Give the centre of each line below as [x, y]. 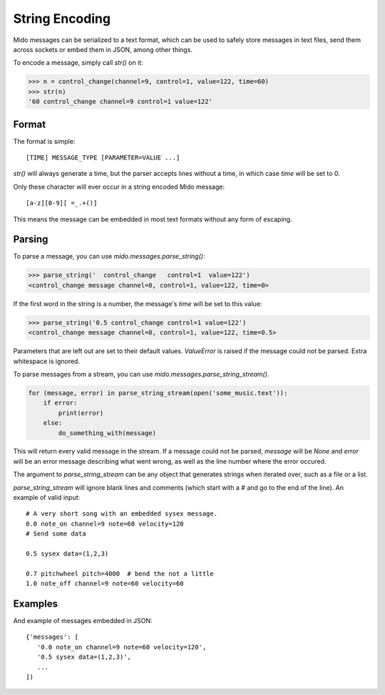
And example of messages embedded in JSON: [83, 621]
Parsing [31, 240]
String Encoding [62, 19]
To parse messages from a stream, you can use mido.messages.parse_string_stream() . [141, 374]
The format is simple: [44, 141]
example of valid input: [47, 498]
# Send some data [56, 534]
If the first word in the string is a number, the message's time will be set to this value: [138, 303]
